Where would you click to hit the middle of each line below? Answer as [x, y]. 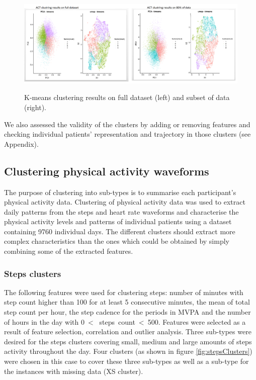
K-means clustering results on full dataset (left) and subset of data [127, 97]
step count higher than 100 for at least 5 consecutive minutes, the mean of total [127, 302]
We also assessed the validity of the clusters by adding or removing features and [127, 124]
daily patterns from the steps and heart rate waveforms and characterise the [121, 211]
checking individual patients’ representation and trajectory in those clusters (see [127, 134]
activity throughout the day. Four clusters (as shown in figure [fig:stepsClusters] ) [128, 351]
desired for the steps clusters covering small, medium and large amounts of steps [128, 341]
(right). [35, 107]
